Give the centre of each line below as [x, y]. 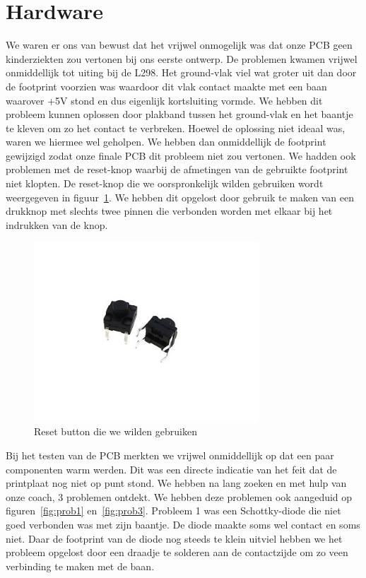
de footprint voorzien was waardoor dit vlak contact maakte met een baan [166, 86]
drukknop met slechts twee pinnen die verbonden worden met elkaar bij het [169, 211]
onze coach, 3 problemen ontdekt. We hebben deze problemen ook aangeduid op [179, 496]
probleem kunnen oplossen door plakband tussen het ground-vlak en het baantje [179, 114]
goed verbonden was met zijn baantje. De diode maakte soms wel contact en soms [183, 524]
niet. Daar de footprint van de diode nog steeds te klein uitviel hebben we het [174, 538]
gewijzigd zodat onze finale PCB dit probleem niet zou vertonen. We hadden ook [181, 155]
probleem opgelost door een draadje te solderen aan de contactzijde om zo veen [177, 552]
